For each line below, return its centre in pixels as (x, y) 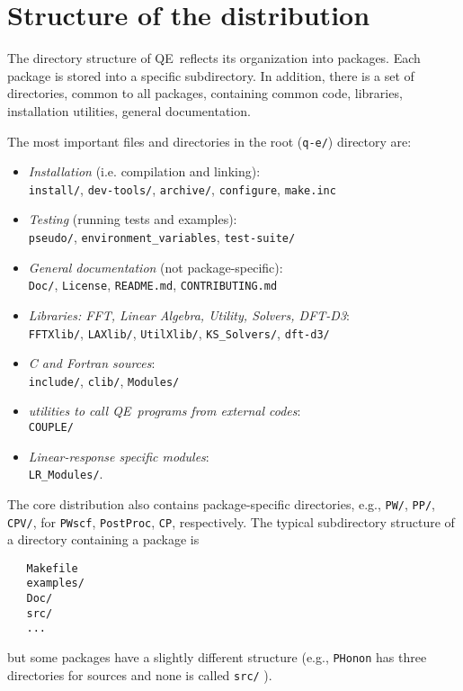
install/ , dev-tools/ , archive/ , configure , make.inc (182, 188)
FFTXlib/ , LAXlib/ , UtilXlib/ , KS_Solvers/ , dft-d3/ (179, 332)
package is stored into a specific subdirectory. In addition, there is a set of (211, 75)
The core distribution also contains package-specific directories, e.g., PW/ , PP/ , (221, 503)
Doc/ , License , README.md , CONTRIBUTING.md (153, 285)
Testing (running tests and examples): (133, 219)
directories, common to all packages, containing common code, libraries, (205, 93)
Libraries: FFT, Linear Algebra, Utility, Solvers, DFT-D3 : (189, 314)
